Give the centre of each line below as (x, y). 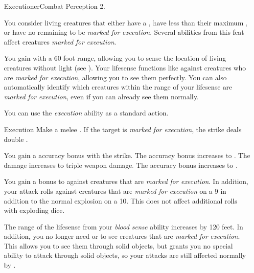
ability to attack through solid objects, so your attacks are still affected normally (125, 255)
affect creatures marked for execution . (60, 41)
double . (16, 139)
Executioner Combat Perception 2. (55, 6)
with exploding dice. (34, 210)
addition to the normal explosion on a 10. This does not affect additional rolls (121, 200)
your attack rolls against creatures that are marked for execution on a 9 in (115, 191)
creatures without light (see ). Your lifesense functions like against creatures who (125, 67)
